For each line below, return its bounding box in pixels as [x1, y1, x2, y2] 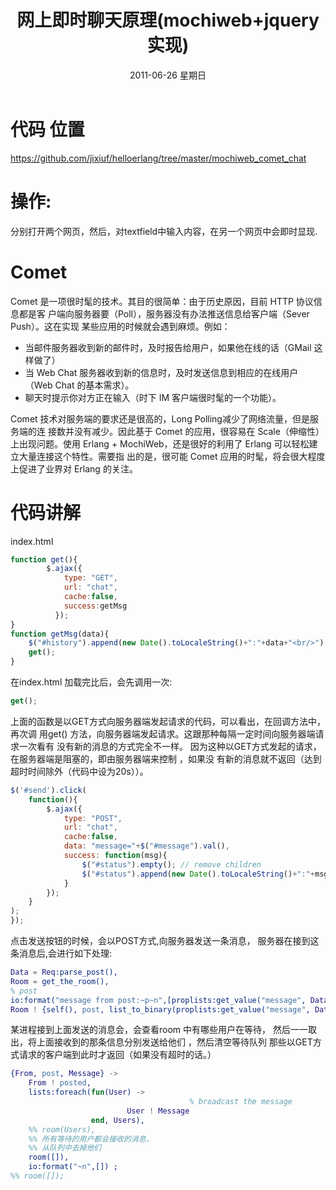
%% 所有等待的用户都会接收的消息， [28, 1134, 154, 1144]
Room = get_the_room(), [10, 976, 110, 986]
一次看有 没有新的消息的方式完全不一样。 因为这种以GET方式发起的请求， [18, 740, 322, 752]
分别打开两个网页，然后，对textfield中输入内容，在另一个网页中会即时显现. [10, 225, 318, 237]
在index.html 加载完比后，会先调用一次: [10, 676, 173, 688]
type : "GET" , [63, 573, 118, 583]
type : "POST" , [63, 813, 123, 823]
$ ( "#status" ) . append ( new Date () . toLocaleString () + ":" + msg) [81, 869, 333, 879]
